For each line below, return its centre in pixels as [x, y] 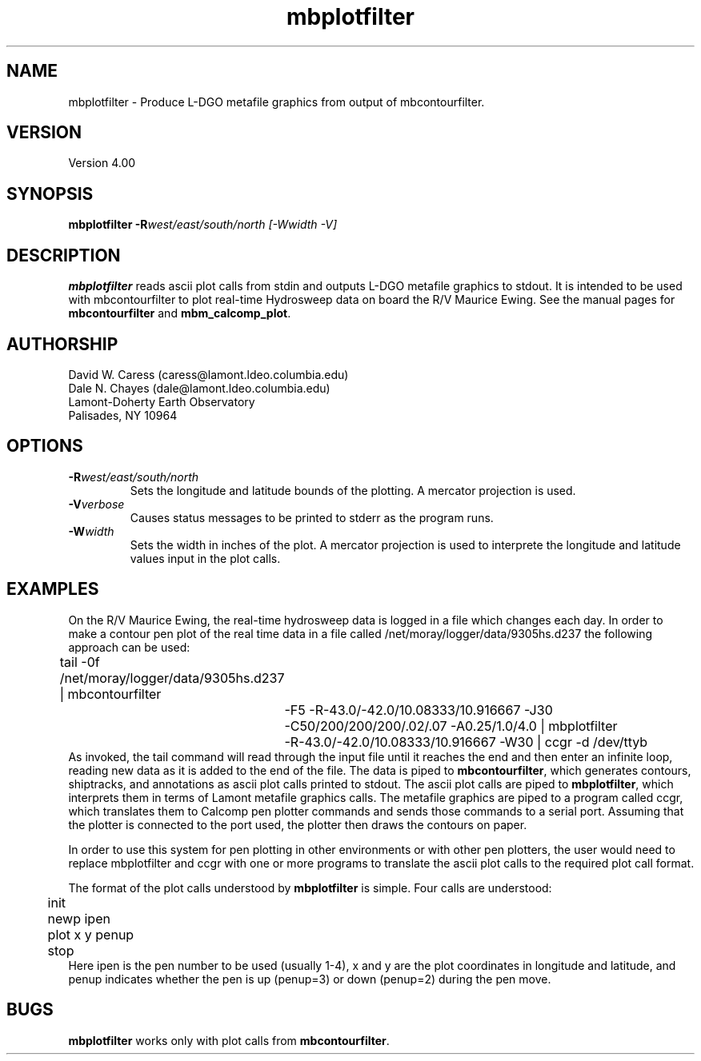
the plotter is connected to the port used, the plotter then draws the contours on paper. [298, 824]
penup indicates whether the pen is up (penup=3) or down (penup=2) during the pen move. [310, 979]
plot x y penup [91, 934]
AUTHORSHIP [62, 344]
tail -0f [80, 662]
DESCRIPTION [64, 255]
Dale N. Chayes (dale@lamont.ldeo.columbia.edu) [199, 388]
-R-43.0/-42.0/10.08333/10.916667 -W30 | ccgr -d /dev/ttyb [466, 742]
